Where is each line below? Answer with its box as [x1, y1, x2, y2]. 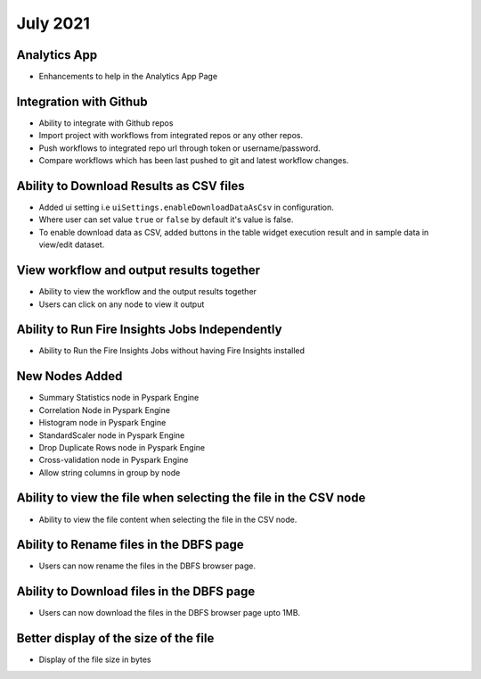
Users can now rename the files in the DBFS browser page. [38, 560, 257, 571]
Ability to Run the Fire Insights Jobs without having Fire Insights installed [38, 345, 306, 356]
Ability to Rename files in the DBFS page [16, 537, 244, 552]
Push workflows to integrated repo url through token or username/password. [38, 143, 321, 153]
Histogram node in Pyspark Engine [38, 418, 167, 428]
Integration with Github [16, 94, 148, 109]
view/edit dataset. [38, 239, 105, 250]
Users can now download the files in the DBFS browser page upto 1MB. [38, 608, 301, 618]
